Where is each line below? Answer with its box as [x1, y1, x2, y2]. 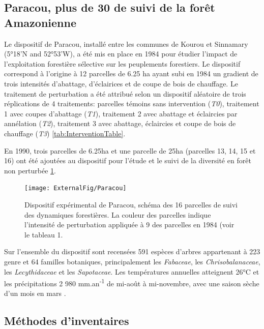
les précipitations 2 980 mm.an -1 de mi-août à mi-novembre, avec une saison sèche [4, 277, 259, 288]
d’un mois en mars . [4, 288, 66, 298]
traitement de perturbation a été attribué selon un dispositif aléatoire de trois [4, 88, 246, 99]
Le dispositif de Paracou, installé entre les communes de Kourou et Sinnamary [4, 38, 248, 49]
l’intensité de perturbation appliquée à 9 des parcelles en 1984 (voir [24, 219, 234, 230]
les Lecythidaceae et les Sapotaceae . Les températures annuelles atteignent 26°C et [4, 266, 259, 277]
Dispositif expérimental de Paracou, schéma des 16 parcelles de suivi [24, 199, 238, 210]
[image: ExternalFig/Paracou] [24, 185, 127, 192]
